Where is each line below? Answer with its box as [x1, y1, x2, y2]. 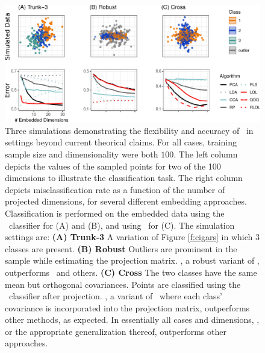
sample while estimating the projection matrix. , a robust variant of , [5, 254, 260, 267]
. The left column [173, 147, 238, 160]
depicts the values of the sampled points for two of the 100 [5, 159, 221, 172]
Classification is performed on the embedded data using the [5, 206, 225, 219]
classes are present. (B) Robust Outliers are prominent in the [5, 242, 237, 255]
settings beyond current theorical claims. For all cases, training [5, 136, 237, 148]
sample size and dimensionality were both [5, 147, 158, 160]
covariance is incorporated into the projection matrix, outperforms [5, 301, 250, 314]
